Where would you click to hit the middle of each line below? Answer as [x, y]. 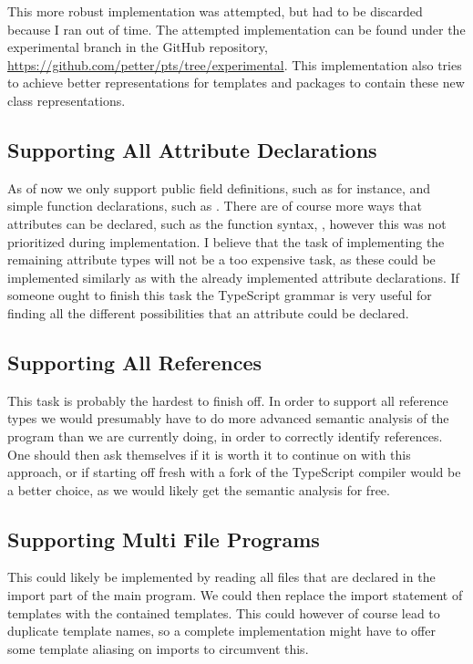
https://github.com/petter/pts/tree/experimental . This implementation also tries [235, 64]
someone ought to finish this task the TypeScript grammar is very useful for [220, 295]
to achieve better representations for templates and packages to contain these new [236, 83]
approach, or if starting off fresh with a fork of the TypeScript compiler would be [234, 472]
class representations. [67, 100]
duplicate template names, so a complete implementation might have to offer [221, 631]
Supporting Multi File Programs [164, 539]
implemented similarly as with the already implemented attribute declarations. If [233, 277]
